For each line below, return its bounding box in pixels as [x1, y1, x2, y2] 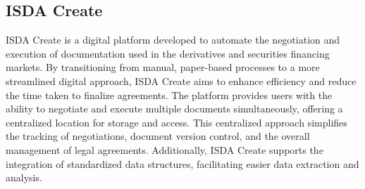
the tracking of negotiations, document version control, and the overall [6, 129, 310, 143]
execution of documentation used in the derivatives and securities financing [6, 46, 330, 60]
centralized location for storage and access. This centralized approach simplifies [6, 115, 347, 129]
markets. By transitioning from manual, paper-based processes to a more [6, 60, 320, 74]
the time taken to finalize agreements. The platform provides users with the [6, 87, 333, 102]
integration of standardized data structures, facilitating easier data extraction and [6, 156, 359, 171]
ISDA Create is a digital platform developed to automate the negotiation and [6, 32, 340, 47]
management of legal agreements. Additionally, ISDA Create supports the [6, 142, 323, 157]
